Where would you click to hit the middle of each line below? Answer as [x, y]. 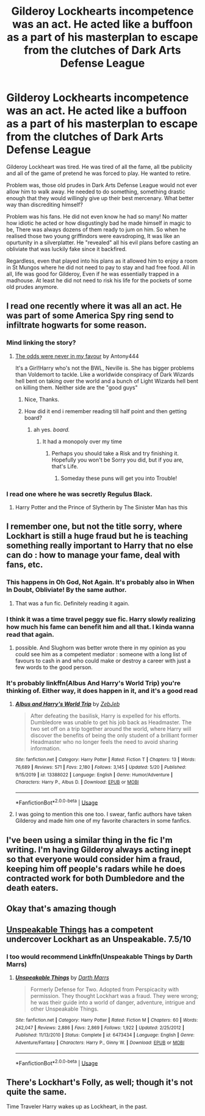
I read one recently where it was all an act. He [94, 306]
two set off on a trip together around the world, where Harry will [111, 729]
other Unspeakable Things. [64, 1009]
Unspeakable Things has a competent [80, 930]
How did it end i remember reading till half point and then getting [106, 411]
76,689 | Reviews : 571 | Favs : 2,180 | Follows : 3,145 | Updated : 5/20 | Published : [101, 767]
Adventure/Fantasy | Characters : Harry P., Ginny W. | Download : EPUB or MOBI [100, 1043]
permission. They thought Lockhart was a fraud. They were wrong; [114, 995]
